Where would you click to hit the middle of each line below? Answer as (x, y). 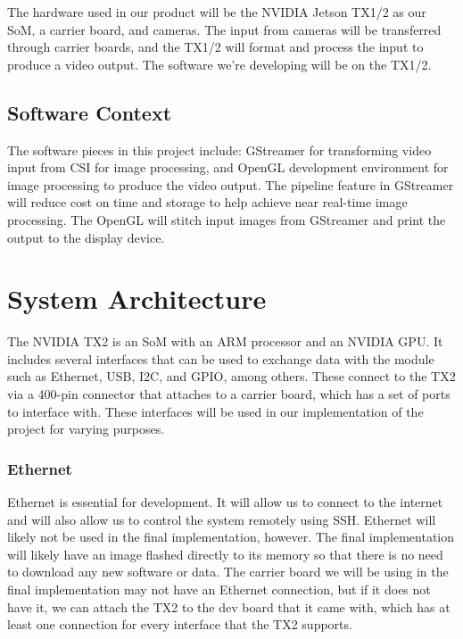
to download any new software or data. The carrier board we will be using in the (228, 572)
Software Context (90, 112)
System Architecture (137, 299)
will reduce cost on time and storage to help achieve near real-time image (207, 202)
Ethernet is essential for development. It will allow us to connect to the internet (225, 502)
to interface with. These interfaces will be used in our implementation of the (215, 411)
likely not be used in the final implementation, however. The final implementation (231, 537)
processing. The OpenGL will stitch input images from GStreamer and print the (227, 219)
